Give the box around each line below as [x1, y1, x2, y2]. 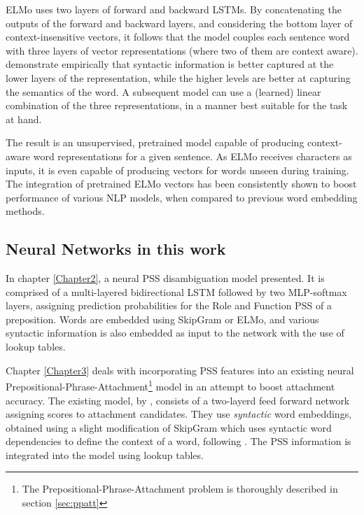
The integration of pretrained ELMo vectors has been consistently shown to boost [6, 176, 357, 191]
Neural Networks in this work [6, 238, 226, 260]
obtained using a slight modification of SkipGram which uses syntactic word [6, 420, 332, 435]
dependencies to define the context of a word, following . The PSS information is [6, 434, 351, 449]
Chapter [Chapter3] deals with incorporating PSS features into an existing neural [6, 362, 354, 377]
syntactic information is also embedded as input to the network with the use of [6, 325, 344, 340]
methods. [6, 204, 45, 218]
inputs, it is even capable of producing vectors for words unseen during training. [6, 162, 349, 177]
